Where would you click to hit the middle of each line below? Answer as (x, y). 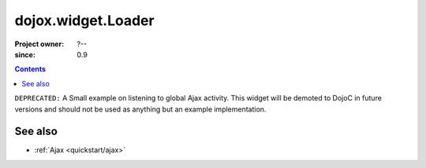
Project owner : (39, 44)
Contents (30, 69)
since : (25, 54)
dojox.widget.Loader (84, 20)
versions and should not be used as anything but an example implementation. (140, 109)
